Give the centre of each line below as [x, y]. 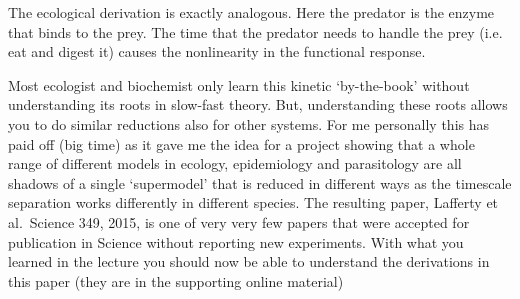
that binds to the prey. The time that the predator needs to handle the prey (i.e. [255, 31]
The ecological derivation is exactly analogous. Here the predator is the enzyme [251, 12]
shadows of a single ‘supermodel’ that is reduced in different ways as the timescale [260, 182]
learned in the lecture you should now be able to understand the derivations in [249, 261]
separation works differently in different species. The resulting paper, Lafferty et [253, 202]
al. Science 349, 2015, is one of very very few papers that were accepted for [239, 221]
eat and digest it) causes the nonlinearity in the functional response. [217, 51]
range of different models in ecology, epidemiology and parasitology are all [235, 163]
